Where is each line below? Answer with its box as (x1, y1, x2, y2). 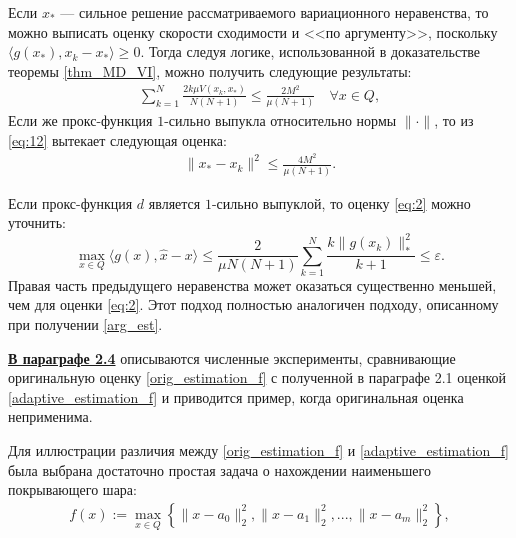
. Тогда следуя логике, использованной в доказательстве (140, 41, 481, 62)
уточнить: (8, 212, 66, 233)
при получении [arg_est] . (8, 314, 163, 335)
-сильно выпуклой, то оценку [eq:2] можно (211, 192, 471, 213)
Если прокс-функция (8, 192, 133, 213)
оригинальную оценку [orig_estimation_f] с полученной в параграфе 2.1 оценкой (8, 367, 506, 388)
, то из (434, 110, 474, 131)
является (148, 192, 201, 213)
